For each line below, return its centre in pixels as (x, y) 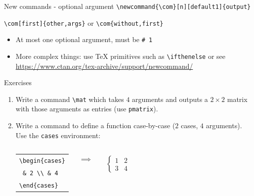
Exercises (18, 82)
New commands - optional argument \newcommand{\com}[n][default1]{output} (127, 6)
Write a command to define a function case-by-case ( (95, 125)
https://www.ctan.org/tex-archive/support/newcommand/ (104, 66)
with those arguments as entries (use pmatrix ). (87, 109)
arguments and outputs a (170, 99)
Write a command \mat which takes (70, 99)
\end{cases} (39, 185)
